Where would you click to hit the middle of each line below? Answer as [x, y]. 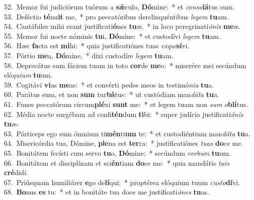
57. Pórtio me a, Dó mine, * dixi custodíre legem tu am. [89, 55]
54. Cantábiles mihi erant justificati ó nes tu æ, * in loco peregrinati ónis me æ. [122, 26]
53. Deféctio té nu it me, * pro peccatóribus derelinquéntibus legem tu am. [116, 16]
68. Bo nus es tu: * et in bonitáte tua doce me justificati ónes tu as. [107, 192]
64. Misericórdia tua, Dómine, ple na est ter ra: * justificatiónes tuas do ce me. [124, 143]
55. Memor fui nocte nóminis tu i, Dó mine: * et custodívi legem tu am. [112, 36]
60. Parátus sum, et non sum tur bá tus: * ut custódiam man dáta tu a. [112, 94]
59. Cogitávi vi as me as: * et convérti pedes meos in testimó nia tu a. [109, 84]
